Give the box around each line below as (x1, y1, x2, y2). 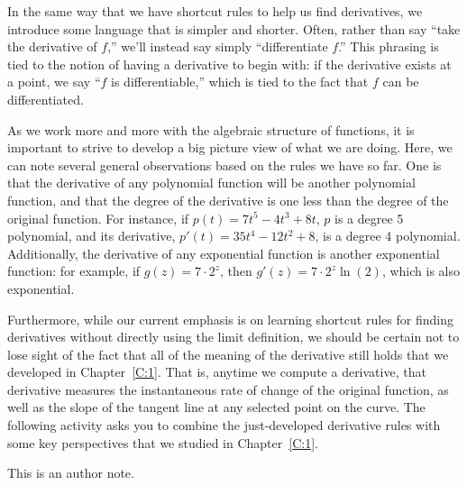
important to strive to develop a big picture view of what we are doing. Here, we (7, 138, 453, 157)
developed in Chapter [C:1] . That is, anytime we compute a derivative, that (7, 362, 426, 381)
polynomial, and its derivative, (7, 226, 176, 245)
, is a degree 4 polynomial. (315, 226, 461, 245)
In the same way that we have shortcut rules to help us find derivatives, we (7, 2, 423, 20)
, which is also (381, 261, 461, 280)
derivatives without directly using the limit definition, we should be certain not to (7, 327, 460, 346)
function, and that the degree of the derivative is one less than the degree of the (7, 190, 449, 209)
